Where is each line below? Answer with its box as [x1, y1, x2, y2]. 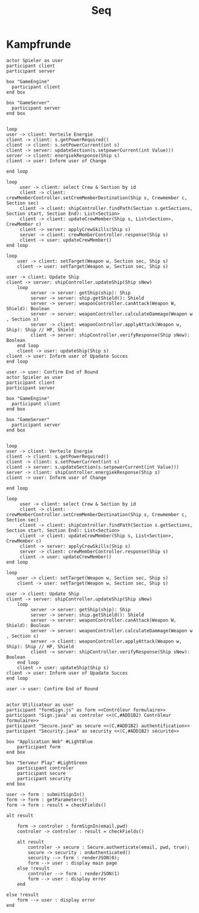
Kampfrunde [6, 37, 71, 51]
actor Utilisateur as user [6, 701, 74, 708]
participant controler [17, 765, 74, 771]
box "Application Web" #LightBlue [6, 739, 93, 745]
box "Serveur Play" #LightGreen [6, 760, 87, 766]
